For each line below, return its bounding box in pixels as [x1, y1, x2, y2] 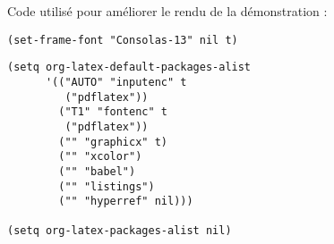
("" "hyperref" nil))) [58, 195, 193, 208]
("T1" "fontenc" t [58, 105, 167, 119]
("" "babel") [58, 164, 136, 178]
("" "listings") [58, 180, 155, 193]
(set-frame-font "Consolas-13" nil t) [7, 33, 238, 46]
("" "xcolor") [58, 150, 142, 164]
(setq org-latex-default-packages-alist [7, 61, 252, 74]
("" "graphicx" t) [58, 135, 167, 148]
